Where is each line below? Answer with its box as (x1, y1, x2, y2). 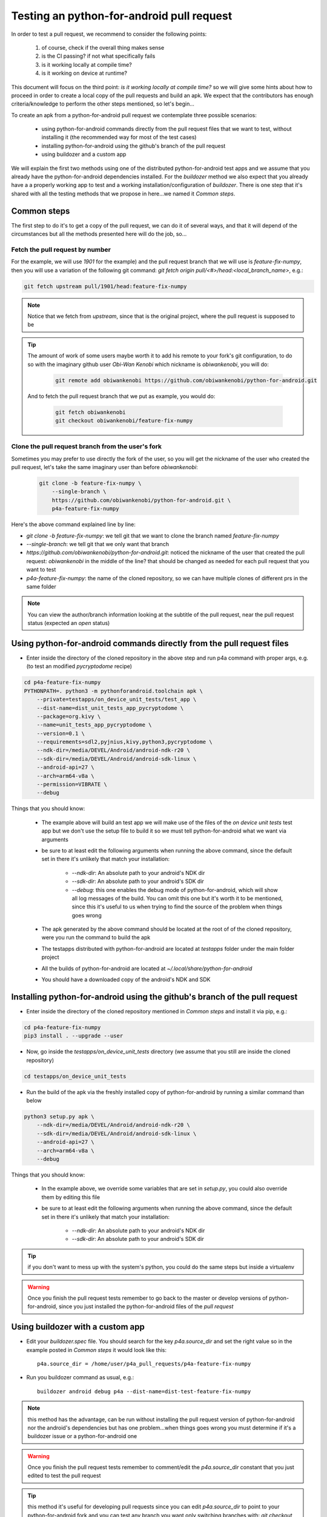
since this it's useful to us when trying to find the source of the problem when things (71, 903, 283, 910)
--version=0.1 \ (36, 730, 85, 737)
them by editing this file (41, 1193, 100, 1201)
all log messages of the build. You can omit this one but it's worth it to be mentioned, (71, 894, 283, 902)
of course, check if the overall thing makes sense (41, 44, 165, 51)
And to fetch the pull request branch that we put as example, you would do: (27, 392, 216, 400)
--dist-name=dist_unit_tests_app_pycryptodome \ (36, 704, 184, 711)
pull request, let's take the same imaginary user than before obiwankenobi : (11, 464, 198, 471)
